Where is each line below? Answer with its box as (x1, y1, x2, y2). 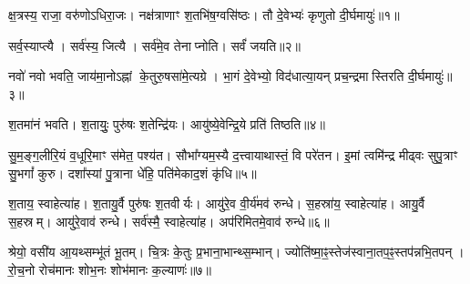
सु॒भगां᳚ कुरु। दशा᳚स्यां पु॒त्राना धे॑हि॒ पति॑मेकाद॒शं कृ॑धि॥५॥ (8, 163, 257, 182)
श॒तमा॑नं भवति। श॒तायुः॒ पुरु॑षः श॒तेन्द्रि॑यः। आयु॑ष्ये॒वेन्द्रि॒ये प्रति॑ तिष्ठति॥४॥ (8, 115, 326, 134)
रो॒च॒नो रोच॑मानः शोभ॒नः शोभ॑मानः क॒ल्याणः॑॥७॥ (8, 259, 211, 279)
